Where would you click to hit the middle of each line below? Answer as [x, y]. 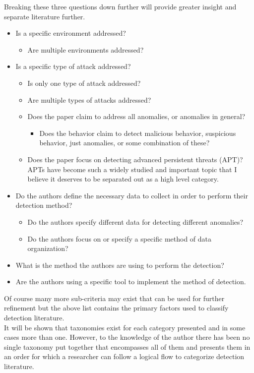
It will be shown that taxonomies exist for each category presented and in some [125, 327]
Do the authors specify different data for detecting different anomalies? [135, 221]
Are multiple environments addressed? [86, 49]
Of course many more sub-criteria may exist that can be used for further [114, 298]
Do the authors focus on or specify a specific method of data [120, 238]
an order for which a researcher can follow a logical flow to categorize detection [124, 356]
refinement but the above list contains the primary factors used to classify [116, 308]
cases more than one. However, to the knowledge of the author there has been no [127, 337]
